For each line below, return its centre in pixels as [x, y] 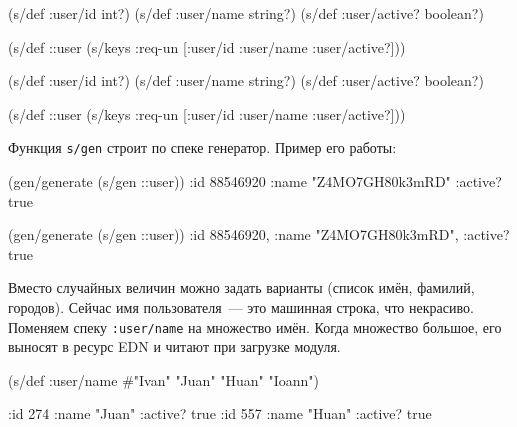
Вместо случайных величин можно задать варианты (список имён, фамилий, [241, 287]
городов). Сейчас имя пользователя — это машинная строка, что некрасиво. [241, 307]
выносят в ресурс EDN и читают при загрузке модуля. [174, 346]
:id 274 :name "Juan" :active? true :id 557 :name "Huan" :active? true [220, 413]
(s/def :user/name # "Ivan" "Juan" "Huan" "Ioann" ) [164, 379]
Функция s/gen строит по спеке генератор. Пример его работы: [202, 147]
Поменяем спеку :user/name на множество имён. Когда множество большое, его [255, 326]
